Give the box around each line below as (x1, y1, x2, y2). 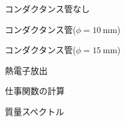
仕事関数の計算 (5, 84, 65, 97)
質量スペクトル (5, 105, 65, 117)
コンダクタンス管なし (5, 2, 90, 15)
